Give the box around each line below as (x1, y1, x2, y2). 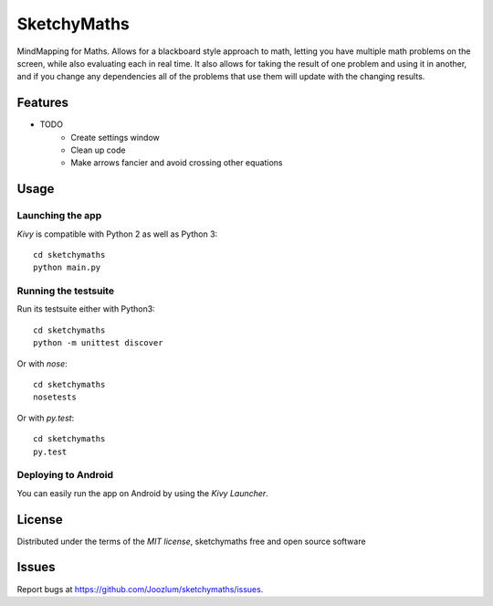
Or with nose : (16, 357, 68, 369)
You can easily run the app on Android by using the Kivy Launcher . (16, 487, 268, 498)
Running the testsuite (16, 284, 114, 297)
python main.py (33, 262, 101, 273)
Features (16, 95, 68, 111)
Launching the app (16, 209, 102, 222)
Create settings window (70, 132, 160, 143)
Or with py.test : (16, 412, 75, 423)
